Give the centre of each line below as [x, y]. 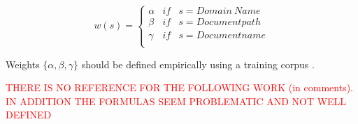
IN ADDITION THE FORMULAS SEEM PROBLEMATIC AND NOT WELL [176, 101]
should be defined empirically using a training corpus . [198, 64]
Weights [23, 64]
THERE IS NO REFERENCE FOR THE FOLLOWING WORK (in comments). [179, 87]
